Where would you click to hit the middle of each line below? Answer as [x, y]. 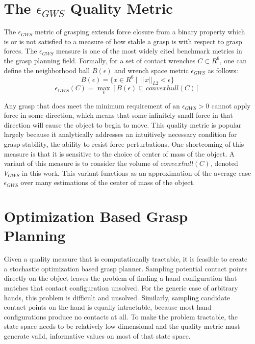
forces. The [21, 51]
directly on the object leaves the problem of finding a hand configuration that [121, 278]
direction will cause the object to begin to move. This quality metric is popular [123, 124]
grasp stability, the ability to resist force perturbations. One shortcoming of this [124, 144]
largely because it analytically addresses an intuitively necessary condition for [121, 134]
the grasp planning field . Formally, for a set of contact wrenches [100, 60]
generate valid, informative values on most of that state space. [97, 336]
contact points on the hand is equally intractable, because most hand [108, 307]
